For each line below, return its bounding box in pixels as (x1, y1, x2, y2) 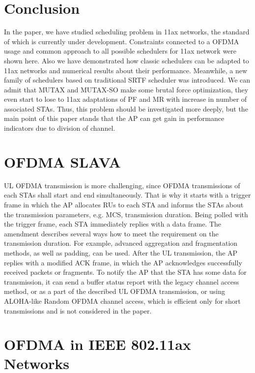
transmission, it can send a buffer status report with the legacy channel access (4, 276, 239, 287)
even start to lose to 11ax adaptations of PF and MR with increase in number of (4, 94, 247, 104)
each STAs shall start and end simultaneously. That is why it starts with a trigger (4, 190, 251, 200)
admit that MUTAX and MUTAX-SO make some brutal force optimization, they (4, 84, 249, 94)
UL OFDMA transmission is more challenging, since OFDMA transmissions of (4, 180, 240, 190)
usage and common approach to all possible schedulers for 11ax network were (4, 46, 237, 56)
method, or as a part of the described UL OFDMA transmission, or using (4, 286, 226, 296)
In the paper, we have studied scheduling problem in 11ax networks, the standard (4, 27, 250, 37)
